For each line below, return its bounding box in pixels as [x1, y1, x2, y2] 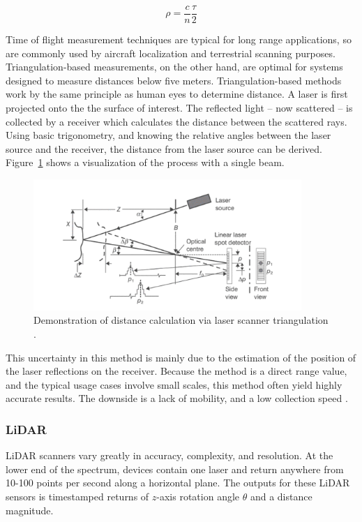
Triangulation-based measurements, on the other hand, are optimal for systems [6, 59, 343, 74]
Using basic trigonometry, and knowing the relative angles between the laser [6, 128, 331, 142]
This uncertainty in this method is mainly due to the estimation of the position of [6, 350, 356, 364]
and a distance [250, 489, 312, 504]
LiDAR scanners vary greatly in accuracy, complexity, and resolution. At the [6, 448, 333, 463]
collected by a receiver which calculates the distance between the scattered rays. [6, 114, 347, 128]
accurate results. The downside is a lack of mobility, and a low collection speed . [6, 391, 348, 405]
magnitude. [6, 502, 54, 517]
